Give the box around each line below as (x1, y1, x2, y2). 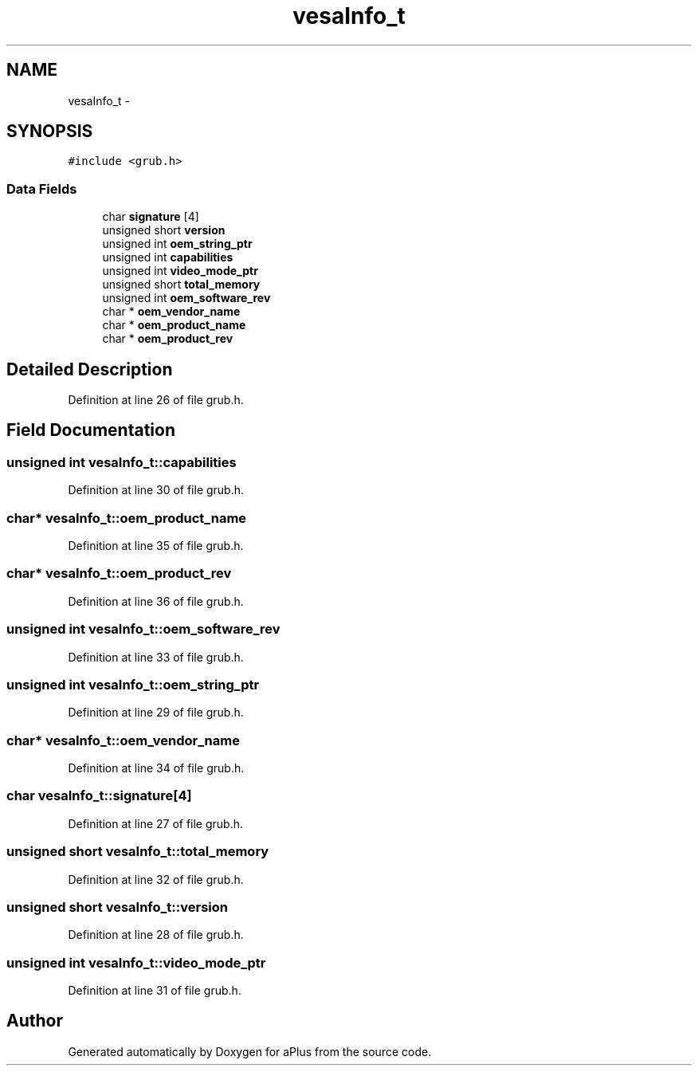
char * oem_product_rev (102, 332, 233, 346)
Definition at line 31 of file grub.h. (68, 984, 241, 997)
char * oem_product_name (102, 318, 246, 332)
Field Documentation (6, 420, 175, 441)
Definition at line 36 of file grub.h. (68, 594, 244, 608)
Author (6, 1011, 63, 1031)
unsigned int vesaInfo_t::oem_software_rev (6, 621, 280, 638)
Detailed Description (6, 359, 173, 379)
